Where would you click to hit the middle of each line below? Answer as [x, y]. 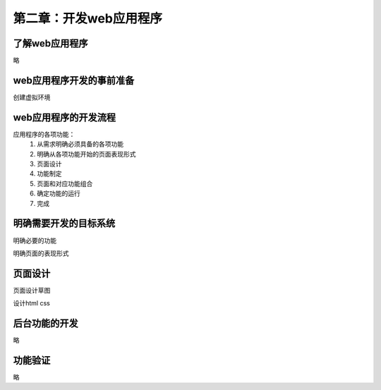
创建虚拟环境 [32, 97]
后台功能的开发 [46, 323]
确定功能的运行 [59, 193]
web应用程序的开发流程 [65, 117]
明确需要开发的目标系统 [64, 223]
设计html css [32, 303]
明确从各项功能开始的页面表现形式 [86, 154]
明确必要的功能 [35, 240]
